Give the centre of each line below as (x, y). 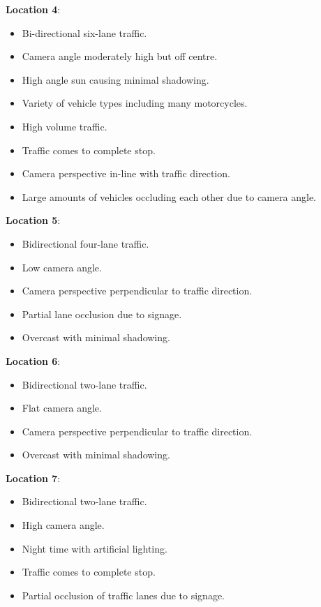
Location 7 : (33, 478)
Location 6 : (33, 360)
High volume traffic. (65, 126)
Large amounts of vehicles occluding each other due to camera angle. (169, 196)
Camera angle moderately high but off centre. (120, 56)
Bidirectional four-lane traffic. (85, 243)
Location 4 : (33, 9)
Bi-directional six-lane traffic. (84, 32)
